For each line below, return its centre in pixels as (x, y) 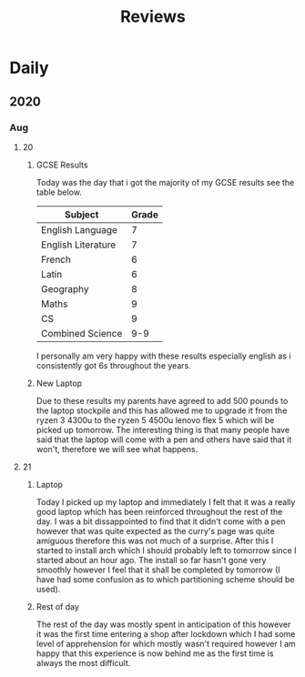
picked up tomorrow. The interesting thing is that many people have (163, 429)
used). (48, 589)
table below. (59, 192)
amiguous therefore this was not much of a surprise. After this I (155, 541)
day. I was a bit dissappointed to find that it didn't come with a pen (161, 521)
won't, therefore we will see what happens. (117, 449)
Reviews (153, 17)
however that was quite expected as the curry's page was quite (155, 530)
